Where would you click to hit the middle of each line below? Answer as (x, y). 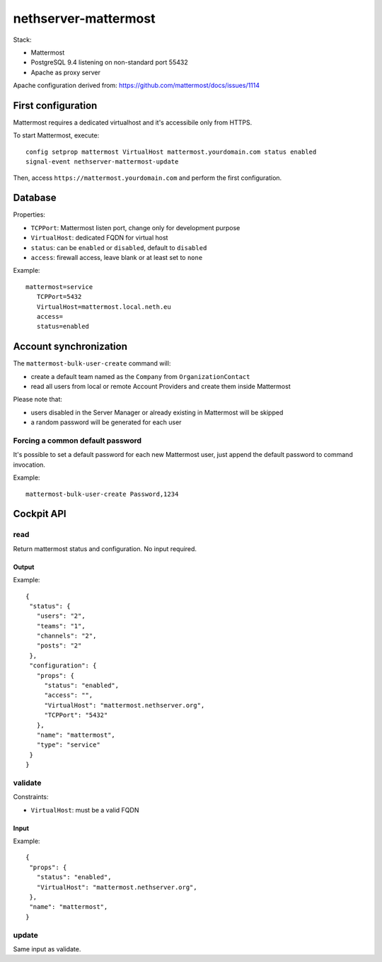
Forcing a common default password (77, 441)
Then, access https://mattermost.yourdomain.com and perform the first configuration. (147, 178)
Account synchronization (70, 347)
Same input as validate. (47, 949)
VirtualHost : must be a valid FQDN (85, 810)
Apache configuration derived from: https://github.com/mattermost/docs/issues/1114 (137, 86)
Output (24, 567)
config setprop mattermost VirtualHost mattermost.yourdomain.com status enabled (171, 152)
